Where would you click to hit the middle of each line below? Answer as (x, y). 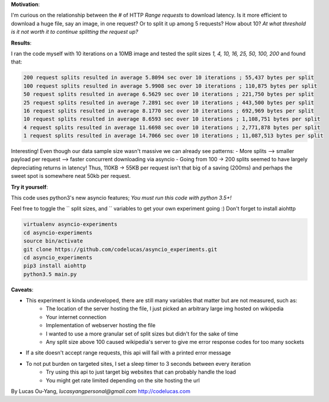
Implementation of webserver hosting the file (101, 326)
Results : (21, 43)
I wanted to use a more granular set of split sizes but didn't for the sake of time (142, 334)
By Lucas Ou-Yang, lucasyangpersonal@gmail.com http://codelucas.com (101, 391)
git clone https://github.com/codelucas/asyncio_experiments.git (120, 249)
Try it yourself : (30, 187)
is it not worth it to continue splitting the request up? (75, 32)
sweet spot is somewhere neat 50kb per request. (71, 176)
